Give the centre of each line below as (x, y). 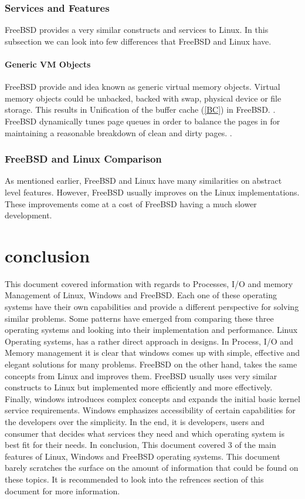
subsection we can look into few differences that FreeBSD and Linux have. (138, 41)
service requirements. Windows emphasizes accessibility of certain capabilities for (150, 410)
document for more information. (62, 490)
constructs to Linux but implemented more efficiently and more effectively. (139, 387)
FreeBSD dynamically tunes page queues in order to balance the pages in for (143, 121)
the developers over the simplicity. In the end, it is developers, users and (135, 422)
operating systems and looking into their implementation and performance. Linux (151, 330)
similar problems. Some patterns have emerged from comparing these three (139, 318)
